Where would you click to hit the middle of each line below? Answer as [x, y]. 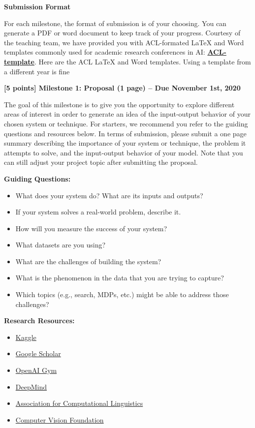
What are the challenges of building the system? [88, 261]
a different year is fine [37, 71]
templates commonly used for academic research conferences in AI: [105, 52]
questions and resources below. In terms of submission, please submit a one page [125, 133]
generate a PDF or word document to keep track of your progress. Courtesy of [122, 33]
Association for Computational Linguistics [79, 403]
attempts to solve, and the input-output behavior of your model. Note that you [124, 152]
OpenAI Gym [36, 370]
